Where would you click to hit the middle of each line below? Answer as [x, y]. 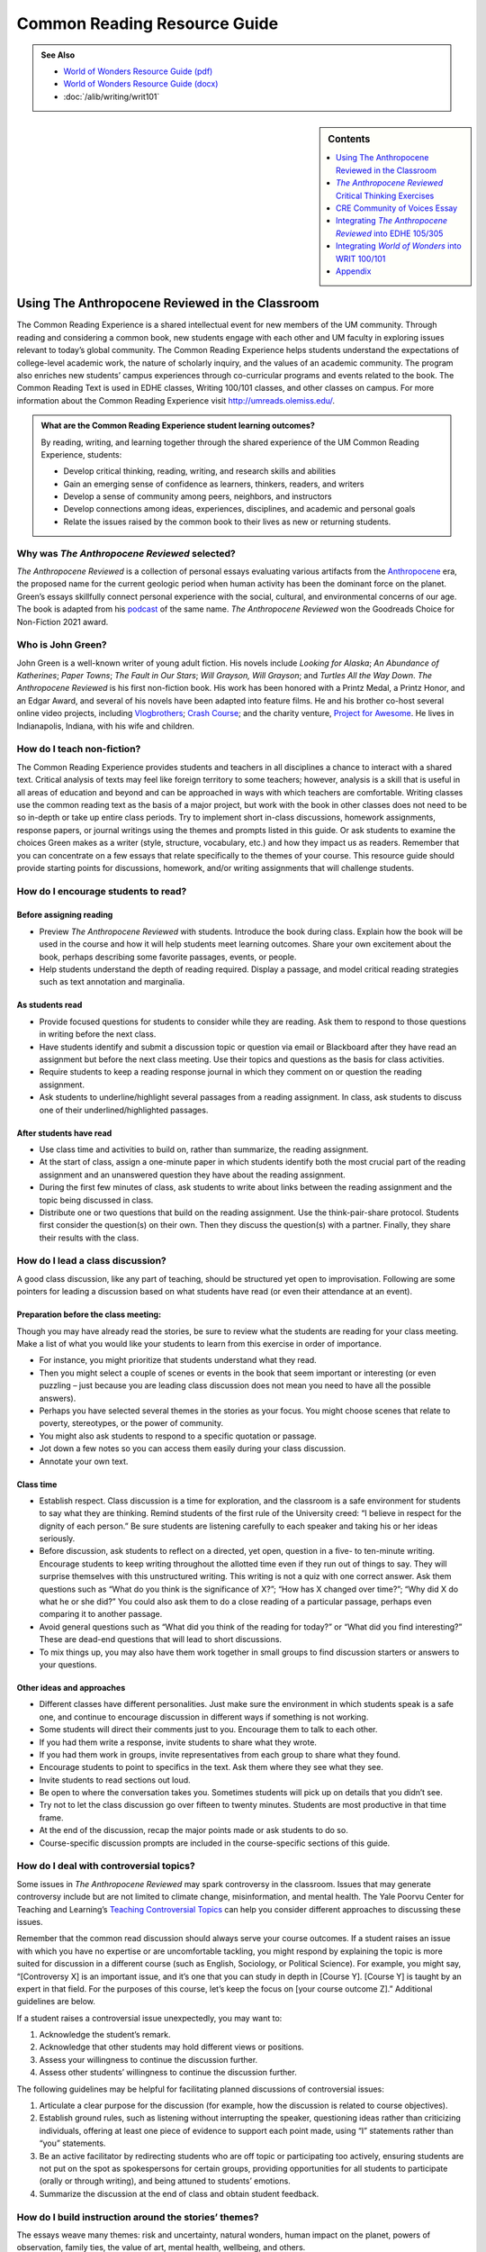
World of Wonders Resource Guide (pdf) [138, 71]
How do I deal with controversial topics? [106, 1866]
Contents [349, 140]
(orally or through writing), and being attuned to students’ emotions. [165, 2181]
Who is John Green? [62, 645]
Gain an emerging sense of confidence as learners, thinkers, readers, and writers [214, 484]
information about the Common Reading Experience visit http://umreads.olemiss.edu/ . [176, 400]
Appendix [354, 271]
